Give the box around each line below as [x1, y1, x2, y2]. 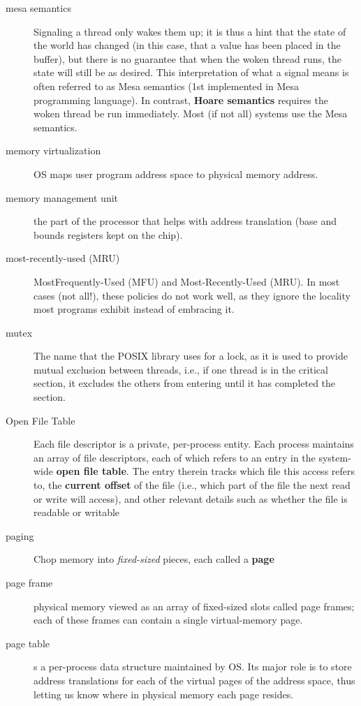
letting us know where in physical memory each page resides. [34, 686, 294, 701]
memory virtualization [6, 143, 101, 158]
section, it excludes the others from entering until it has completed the [34, 376, 336, 390]
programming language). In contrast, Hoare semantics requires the [34, 92, 328, 107]
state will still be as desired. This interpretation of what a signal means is [34, 65, 349, 80]
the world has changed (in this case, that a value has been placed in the [34, 38, 341, 52]
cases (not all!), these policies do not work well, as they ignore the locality [34, 288, 351, 302]
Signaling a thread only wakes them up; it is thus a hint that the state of [34, 24, 346, 38]
